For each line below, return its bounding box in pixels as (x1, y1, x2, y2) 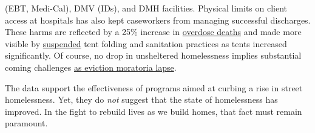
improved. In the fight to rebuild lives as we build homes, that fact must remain (5, 105, 302, 117)
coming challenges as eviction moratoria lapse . (5, 60, 177, 73)
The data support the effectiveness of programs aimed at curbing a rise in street (5, 81, 303, 94)
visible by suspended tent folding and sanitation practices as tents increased (5, 37, 287, 50)
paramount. (5, 117, 48, 129)
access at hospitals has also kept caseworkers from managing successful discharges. (5, 13, 311, 26)
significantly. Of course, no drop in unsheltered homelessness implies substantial (5, 49, 302, 62)
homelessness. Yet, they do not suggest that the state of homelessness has (5, 93, 278, 106)
